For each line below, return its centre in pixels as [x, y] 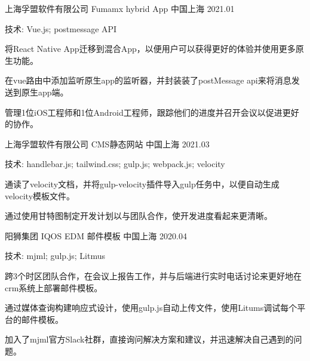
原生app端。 [45, 92]
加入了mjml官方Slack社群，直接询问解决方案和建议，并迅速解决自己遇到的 [149, 339]
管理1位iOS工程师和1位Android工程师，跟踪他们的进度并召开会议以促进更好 [152, 112]
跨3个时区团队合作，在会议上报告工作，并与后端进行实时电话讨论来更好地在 [153, 275]
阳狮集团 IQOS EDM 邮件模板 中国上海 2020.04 [96, 235]
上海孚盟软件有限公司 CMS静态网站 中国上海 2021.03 [107, 144]
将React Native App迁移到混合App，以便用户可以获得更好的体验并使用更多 [150, 49]
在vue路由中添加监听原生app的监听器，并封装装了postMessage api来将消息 [148, 80]
